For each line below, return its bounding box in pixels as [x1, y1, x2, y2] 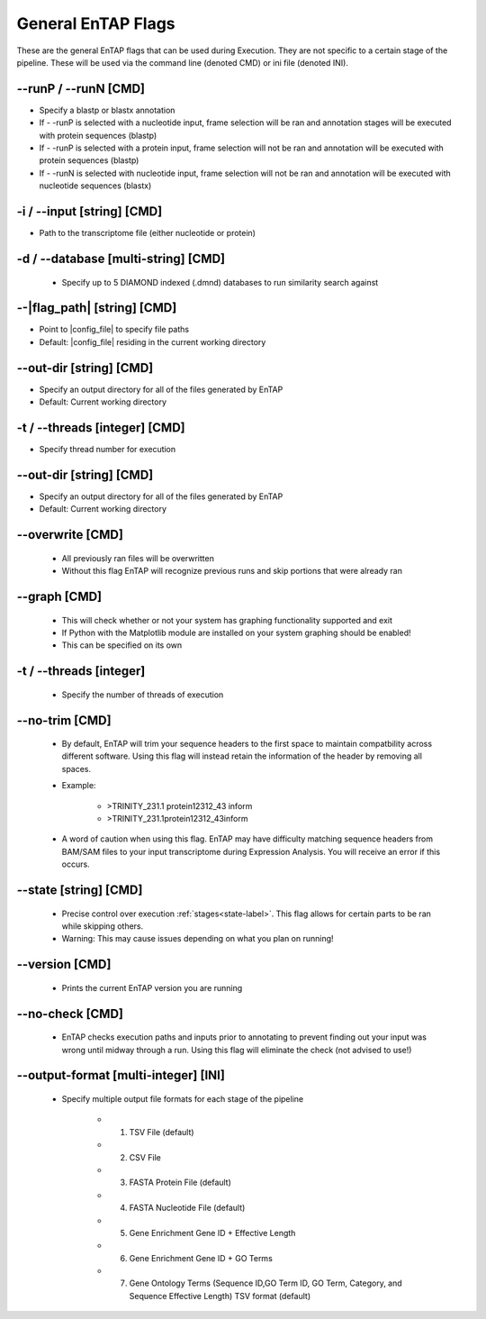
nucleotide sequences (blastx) [39, 180, 152, 191]
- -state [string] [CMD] [16, 883, 143, 898]
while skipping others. [61, 921, 144, 932]
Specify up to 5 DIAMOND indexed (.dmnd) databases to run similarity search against [61, 277, 379, 287]
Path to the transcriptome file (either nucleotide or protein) [39, 228, 256, 239]
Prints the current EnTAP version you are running [61, 982, 243, 993]
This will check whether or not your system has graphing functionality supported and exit [61, 614, 393, 625]
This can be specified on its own [61, 640, 183, 650]
